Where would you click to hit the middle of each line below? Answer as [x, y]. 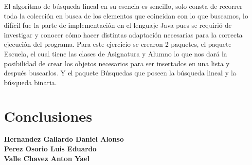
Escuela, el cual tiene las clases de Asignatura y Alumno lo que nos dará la [116, 53]
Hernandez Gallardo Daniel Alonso [64, 139]
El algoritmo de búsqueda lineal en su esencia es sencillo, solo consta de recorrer [123, 6]
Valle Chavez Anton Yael [47, 158]
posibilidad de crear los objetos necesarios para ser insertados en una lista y [117, 63]
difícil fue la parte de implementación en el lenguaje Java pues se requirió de [118, 25]
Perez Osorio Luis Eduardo [50, 149]
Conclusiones [48, 116]
